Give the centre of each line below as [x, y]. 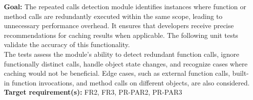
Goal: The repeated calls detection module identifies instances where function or [125, 6]
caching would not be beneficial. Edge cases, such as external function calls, [117, 73]
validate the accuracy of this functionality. [67, 44]
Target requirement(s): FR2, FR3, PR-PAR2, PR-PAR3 [93, 92]
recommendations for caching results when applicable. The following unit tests [121, 35]
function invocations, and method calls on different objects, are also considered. [131, 82]
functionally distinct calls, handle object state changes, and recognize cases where [126, 63]
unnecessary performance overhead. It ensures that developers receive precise [119, 25]
